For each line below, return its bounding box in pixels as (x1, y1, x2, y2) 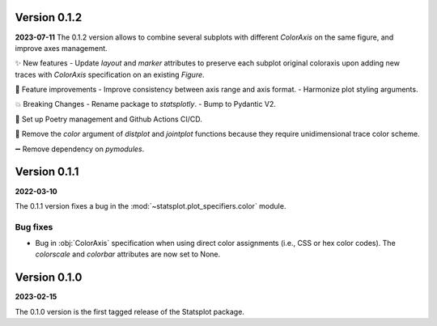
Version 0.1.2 (15, 11, 83, 24)
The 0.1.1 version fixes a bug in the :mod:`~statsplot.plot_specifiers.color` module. (15, 201, 286, 210)
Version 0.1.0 (15, 271, 83, 285)
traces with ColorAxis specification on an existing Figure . (15, 70, 206, 79)
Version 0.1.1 (15, 165, 79, 179)
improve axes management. (15, 43, 108, 53)
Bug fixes (15, 221, 53, 232)
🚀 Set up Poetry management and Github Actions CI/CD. (15, 114, 202, 124)
